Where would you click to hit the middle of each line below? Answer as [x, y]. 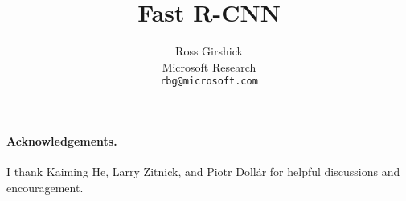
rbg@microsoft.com [209, 82]
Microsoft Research [209, 66]
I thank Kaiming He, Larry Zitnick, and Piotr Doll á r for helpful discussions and [203, 172]
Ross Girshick [209, 51]
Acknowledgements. [62, 140]
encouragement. [45, 187]
